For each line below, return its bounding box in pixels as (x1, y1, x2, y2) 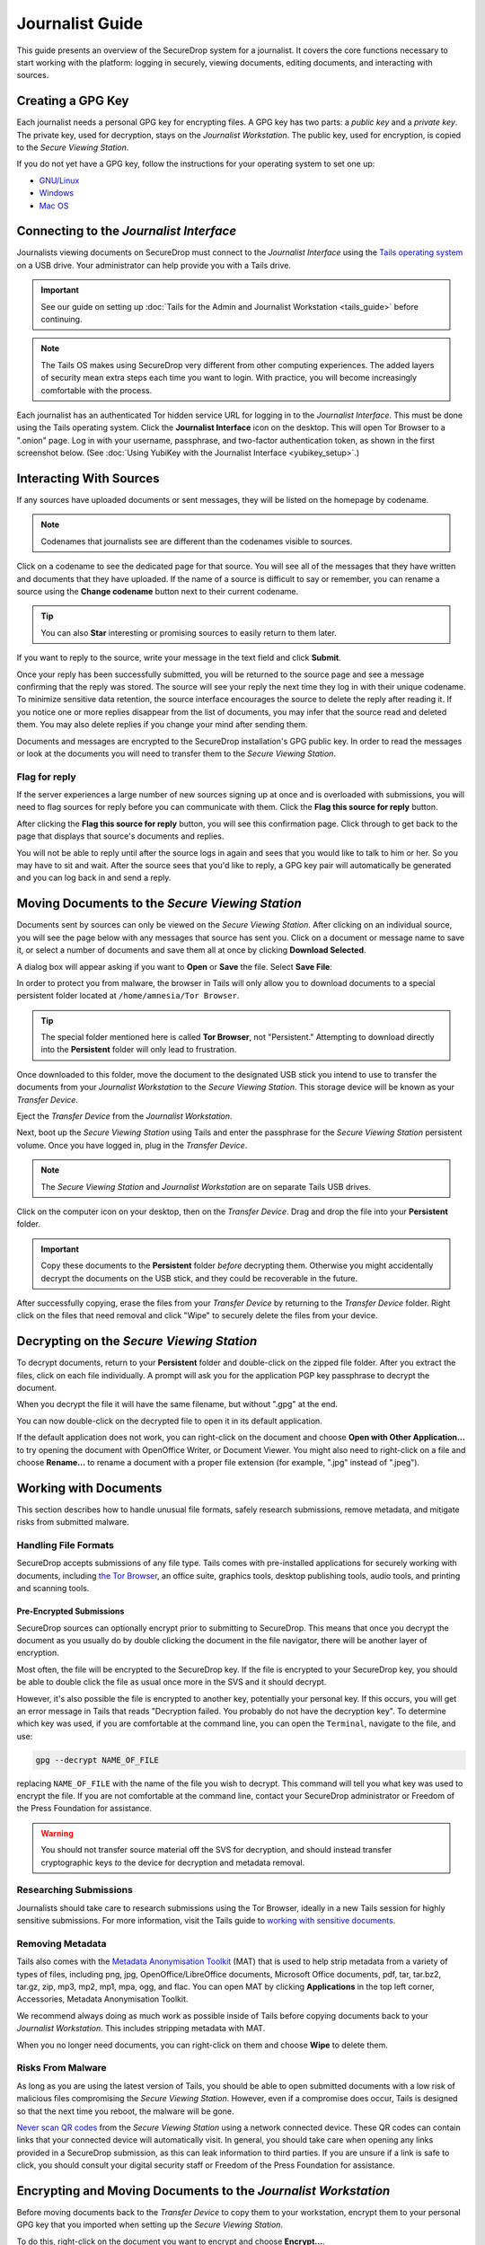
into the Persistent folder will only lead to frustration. (40, 1044, 237, 1055)
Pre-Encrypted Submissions (16, 1606, 125, 1616)
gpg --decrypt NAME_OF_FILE (35, 1755, 159, 1765)
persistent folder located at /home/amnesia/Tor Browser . (16, 990, 240, 1001)
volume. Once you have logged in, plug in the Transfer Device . (16, 1140, 248, 1150)
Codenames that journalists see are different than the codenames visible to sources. (40, 535, 353, 547)
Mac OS (39, 200, 69, 211)
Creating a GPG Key (16, 93, 129, 109)
